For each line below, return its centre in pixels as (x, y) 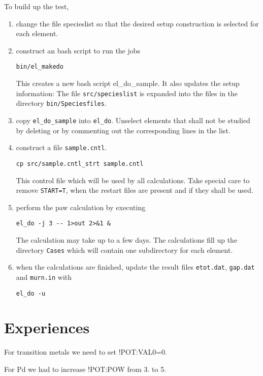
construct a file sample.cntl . (61, 147)
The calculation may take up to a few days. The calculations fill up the (127, 240)
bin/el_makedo (40, 67)
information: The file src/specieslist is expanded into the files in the (127, 93)
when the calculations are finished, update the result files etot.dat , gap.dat (135, 267)
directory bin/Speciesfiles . (61, 103)
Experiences (47, 327)
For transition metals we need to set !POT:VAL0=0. (86, 352)
